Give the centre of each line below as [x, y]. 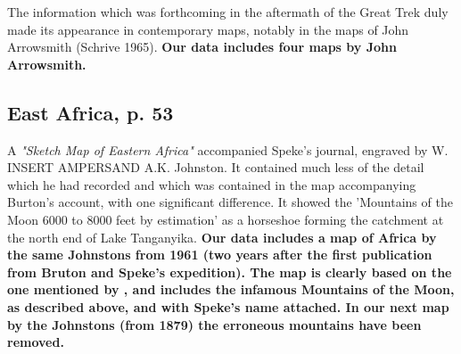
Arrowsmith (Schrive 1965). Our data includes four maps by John [202, 47]
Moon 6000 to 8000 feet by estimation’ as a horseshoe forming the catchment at [226, 219]
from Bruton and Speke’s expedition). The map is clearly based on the [230, 272]
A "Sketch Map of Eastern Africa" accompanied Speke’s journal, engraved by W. [228, 149]
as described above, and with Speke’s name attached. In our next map [228, 306]
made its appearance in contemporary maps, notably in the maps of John [208, 29]
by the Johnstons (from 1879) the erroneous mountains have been [214, 324]
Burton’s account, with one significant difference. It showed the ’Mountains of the [230, 202]
